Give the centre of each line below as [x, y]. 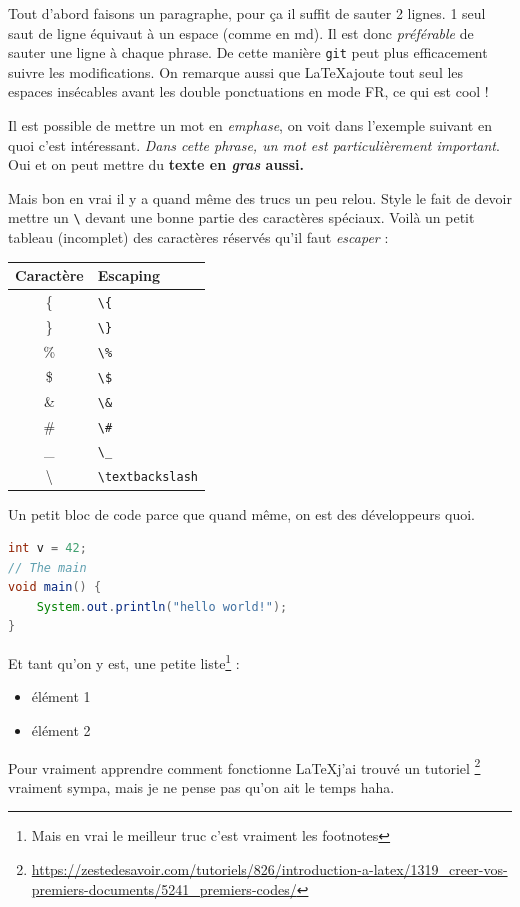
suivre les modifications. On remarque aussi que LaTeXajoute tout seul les [236, 71]
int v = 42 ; [47, 548]
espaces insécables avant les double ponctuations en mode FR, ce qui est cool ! [248, 91]
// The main [47, 567]
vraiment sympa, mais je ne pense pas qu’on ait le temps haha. [201, 786]
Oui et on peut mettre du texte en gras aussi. [156, 164]
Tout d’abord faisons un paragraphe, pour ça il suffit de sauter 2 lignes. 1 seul [247, 13]
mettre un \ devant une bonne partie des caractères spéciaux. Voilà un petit [241, 217]
